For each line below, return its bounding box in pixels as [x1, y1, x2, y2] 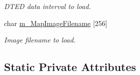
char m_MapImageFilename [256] [4, 17, 107, 28]
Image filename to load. [4, 34, 76, 45]
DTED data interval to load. [4, 1, 91, 11]
